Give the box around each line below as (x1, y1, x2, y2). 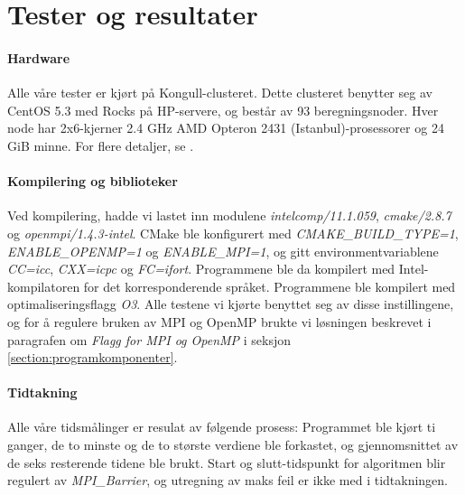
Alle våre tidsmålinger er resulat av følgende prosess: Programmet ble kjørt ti (7, 417, 436, 436)
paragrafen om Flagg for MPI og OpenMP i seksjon (7, 330, 292, 349)
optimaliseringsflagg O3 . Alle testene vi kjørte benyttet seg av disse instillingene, (7, 294, 454, 313)
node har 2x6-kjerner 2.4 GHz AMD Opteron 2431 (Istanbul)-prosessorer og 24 (7, 118, 444, 137)
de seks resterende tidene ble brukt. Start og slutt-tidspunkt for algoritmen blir (7, 453, 446, 472)
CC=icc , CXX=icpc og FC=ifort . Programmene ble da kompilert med (7, 259, 395, 278)
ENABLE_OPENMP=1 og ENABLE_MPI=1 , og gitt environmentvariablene (7, 241, 439, 260)
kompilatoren (7, 276, 80, 295)
